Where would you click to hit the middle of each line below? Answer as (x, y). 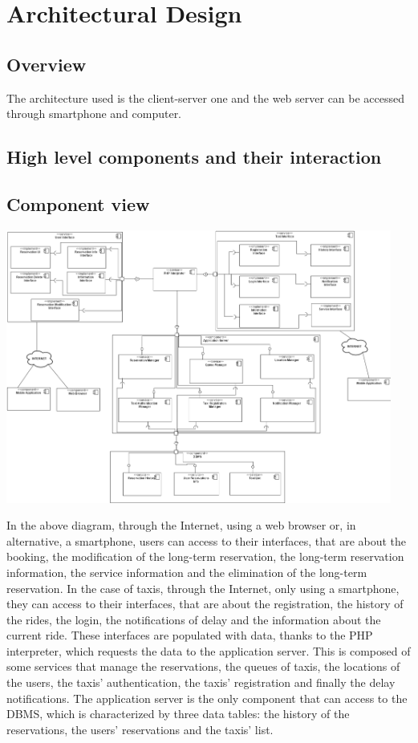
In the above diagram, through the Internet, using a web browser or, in (181, 525)
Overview (47, 64)
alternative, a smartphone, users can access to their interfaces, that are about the (207, 540)
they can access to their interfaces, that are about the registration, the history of (205, 604)
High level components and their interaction (194, 157)
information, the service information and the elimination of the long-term (187, 572)
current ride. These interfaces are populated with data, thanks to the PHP (190, 635)
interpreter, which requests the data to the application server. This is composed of (209, 650)
